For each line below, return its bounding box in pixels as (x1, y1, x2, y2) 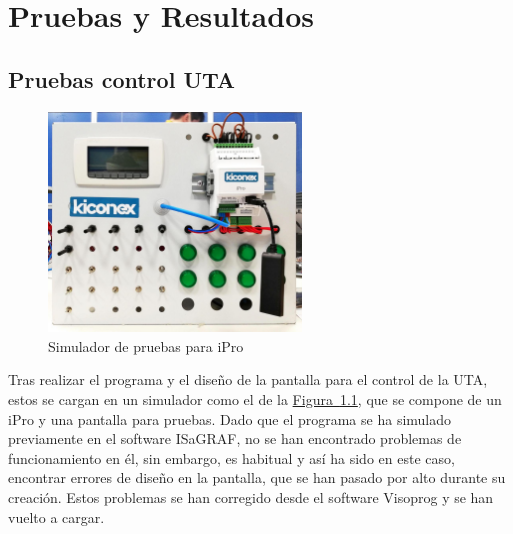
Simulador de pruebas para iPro (48, 335, 244, 356)
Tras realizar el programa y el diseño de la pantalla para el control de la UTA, (8, 369, 488, 390)
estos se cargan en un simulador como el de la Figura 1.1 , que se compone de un (8, 388, 502, 409)
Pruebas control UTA (8, 63, 236, 94)
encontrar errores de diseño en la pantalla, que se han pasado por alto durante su (8, 467, 506, 488)
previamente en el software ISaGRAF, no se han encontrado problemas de (8, 428, 462, 449)
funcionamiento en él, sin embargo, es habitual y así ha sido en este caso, (8, 447, 455, 468)
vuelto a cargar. (8, 506, 105, 527)
